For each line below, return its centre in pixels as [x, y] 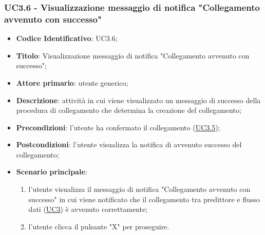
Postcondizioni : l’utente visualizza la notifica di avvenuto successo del [129, 144]
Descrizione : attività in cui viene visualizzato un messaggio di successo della [138, 100]
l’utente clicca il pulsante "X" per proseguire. [99, 226]
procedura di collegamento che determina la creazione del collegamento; [129, 110]
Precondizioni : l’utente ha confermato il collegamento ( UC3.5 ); [118, 127]
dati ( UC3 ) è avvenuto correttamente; [88, 209]
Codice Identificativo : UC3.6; [67, 38]
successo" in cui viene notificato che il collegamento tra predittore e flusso [144, 199]
